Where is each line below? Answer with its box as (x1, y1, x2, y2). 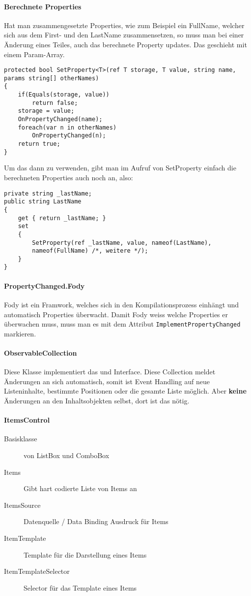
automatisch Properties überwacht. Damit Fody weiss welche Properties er (4, 309, 228, 319)
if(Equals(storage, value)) (18, 91, 110, 99)
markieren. (4, 328, 36, 338)
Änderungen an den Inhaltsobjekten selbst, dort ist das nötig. (4, 395, 190, 405)
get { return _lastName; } (18, 214, 106, 222)
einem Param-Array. (4, 49, 65, 59)
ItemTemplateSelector (4, 566, 70, 576)
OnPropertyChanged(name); (18, 116, 103, 123)
